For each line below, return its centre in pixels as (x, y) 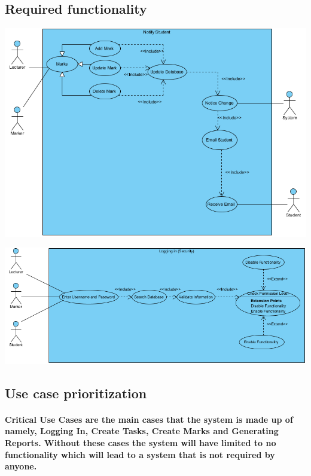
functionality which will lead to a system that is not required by (140, 454)
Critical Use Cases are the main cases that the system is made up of (149, 419)
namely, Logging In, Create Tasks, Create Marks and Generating (142, 431)
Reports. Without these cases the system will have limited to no (141, 442)
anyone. (21, 466)
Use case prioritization (76, 393)
